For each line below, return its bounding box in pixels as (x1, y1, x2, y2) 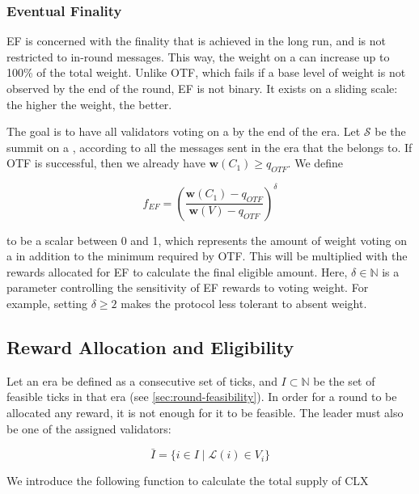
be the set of (313, 372, 375, 389)
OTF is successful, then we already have (6, 154, 205, 171)
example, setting (6, 295, 88, 312)
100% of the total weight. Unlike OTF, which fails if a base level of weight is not (6, 64, 406, 81)
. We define (287, 154, 344, 171)
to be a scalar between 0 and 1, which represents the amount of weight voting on (6, 231, 407, 248)
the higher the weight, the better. (6, 95, 172, 112)
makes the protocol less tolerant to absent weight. (121, 295, 367, 312)
